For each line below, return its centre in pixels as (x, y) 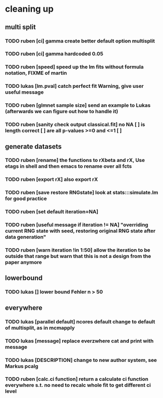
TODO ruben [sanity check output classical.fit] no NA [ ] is (75, 124)
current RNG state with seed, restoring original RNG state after (80, 231)
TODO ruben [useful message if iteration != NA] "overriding (77, 225)
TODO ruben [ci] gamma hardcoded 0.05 (54, 54)
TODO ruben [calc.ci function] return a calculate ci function (77, 379)
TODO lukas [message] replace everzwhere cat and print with (79, 341)
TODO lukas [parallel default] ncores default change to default (80, 321)
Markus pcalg (22, 366)
